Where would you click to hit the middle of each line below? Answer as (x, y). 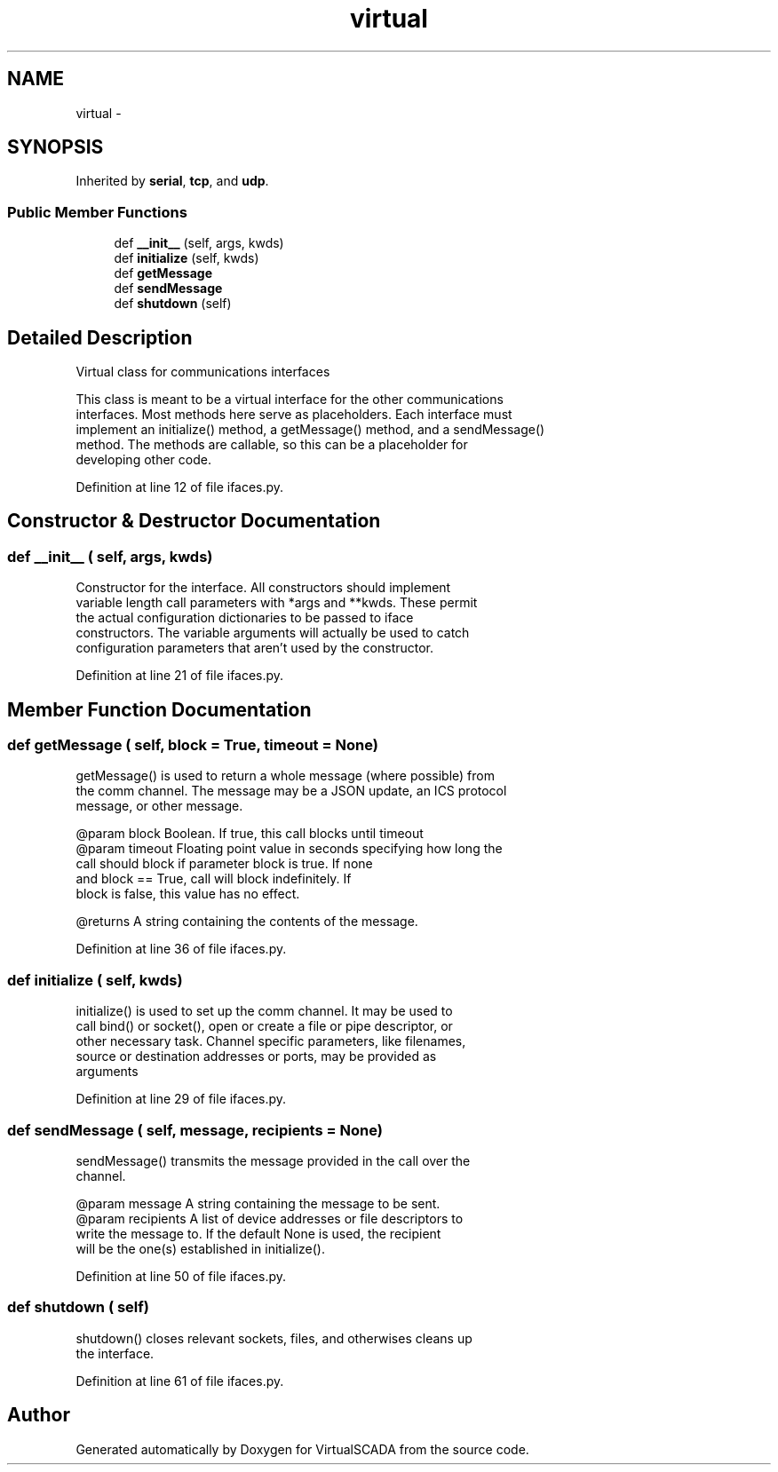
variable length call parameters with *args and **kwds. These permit (277, 603)
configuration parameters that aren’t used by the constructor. (255, 648)
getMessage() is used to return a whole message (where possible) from (285, 776)
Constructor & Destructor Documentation (194, 521)
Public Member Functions (97, 212)
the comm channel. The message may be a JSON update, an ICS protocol (291, 791)
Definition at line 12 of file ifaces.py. (180, 487)
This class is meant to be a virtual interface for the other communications (290, 400)
